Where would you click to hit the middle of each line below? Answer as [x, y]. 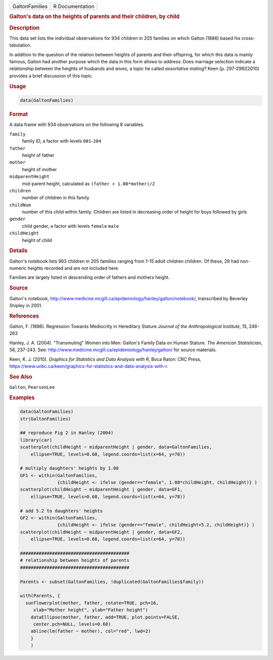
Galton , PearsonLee [32, 387]
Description [25, 28]
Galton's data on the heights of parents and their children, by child [95, 17]
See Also [21, 377]
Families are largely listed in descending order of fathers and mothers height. [89, 277]
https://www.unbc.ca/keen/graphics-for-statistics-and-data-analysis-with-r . [89, 366]
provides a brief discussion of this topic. [51, 75]
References [24, 316]
